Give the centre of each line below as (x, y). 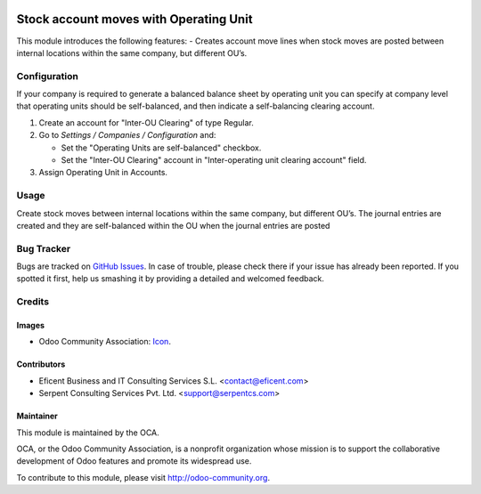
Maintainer (37, 416)
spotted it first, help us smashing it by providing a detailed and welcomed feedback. (170, 279)
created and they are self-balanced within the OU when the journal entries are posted (173, 225)
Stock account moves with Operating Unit (135, 19)
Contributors (41, 364)
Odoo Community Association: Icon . (105, 342)
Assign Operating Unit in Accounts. (103, 173)
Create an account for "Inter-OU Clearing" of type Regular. (146, 122)
